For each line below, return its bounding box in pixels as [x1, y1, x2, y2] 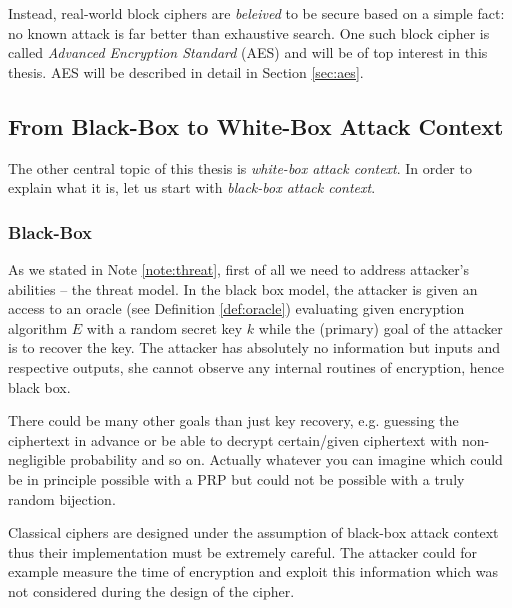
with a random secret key [86, 317, 243, 338]
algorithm [8, 317, 68, 338]
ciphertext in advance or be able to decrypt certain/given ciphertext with [8, 429, 458, 450]
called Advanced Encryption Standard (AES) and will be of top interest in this [8, 42, 488, 63]
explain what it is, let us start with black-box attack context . [8, 177, 376, 198]
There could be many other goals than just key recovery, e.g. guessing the [8, 410, 459, 431]
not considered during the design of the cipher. [8, 580, 295, 601]
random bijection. [8, 488, 116, 509]
